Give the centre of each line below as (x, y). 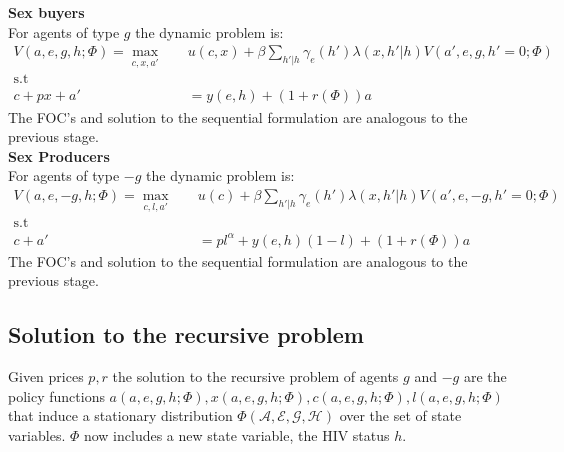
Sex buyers (46, 12)
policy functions (56, 395)
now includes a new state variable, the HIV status (236, 434)
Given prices (46, 376)
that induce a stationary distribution (120, 415)
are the (485, 376)
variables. (37, 434)
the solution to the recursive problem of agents (255, 376)
